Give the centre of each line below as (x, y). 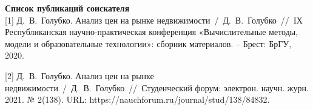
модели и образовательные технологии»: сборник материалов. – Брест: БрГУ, (148, 43)
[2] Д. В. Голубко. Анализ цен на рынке (79, 75)
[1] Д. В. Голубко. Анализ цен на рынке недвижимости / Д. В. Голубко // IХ (154, 20)
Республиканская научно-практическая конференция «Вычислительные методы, (152, 32)
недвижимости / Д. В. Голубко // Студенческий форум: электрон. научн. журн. (157, 87)
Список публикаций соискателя (67, 8)
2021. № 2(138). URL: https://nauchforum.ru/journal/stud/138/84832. (137, 99)
